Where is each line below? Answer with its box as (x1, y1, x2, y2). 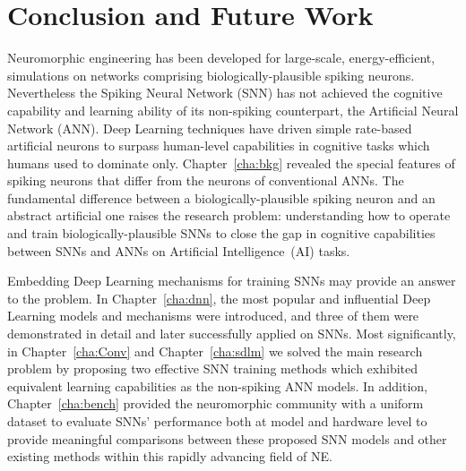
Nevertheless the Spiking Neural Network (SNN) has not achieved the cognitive (7, 83, 443, 102)
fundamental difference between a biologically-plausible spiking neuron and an (7, 188, 436, 207)
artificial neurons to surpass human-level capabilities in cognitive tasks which (7, 136, 430, 155)
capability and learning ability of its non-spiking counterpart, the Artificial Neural (7, 100, 459, 119)
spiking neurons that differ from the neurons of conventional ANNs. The (7, 171, 404, 190)
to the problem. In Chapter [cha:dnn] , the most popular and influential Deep (7, 288, 431, 307)
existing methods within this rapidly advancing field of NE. (7, 447, 332, 466)
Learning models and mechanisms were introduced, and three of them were (7, 306, 419, 325)
